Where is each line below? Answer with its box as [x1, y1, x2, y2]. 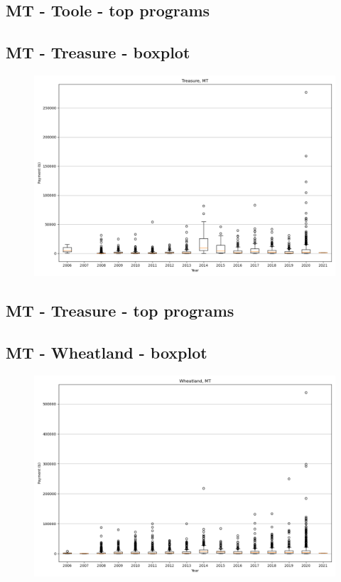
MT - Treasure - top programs [6, 300, 234, 322]
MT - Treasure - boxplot [6, 41, 190, 63]
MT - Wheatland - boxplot [6, 342, 207, 364]
